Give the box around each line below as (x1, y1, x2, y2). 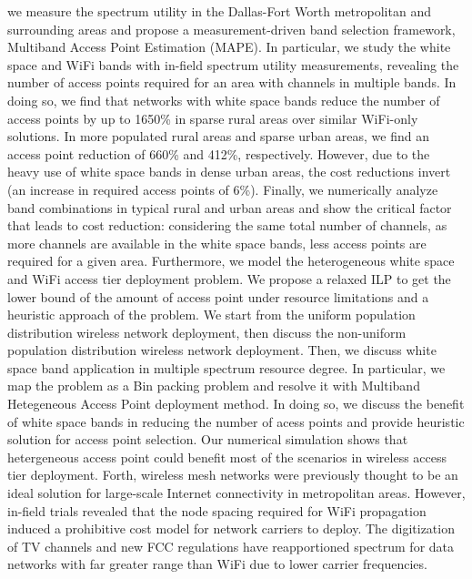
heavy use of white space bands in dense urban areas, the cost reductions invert (7, 162, 451, 181)
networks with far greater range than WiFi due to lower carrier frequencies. (7, 554, 427, 574)
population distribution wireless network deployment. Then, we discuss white (7, 340, 437, 360)
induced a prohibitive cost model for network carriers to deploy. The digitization (7, 519, 455, 538)
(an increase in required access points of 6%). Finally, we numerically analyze (7, 179, 438, 198)
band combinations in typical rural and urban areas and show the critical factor (7, 198, 452, 217)
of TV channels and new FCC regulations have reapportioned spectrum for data (7, 536, 455, 555)
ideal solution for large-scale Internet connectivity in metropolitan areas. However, (7, 483, 466, 503)
